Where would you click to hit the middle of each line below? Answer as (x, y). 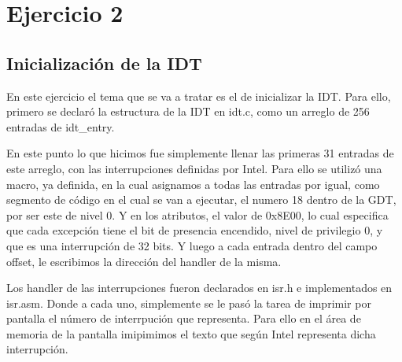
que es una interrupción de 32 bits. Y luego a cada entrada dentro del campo (192, 245)
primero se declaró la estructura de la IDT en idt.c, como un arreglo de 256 (188, 111)
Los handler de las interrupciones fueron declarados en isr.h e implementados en (199, 288)
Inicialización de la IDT (104, 63)
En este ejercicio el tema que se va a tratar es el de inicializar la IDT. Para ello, (199, 96)
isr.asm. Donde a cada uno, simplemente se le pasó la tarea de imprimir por (189, 303)
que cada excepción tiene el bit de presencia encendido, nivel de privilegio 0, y (195, 230)
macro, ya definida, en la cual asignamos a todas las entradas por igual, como (193, 184)
